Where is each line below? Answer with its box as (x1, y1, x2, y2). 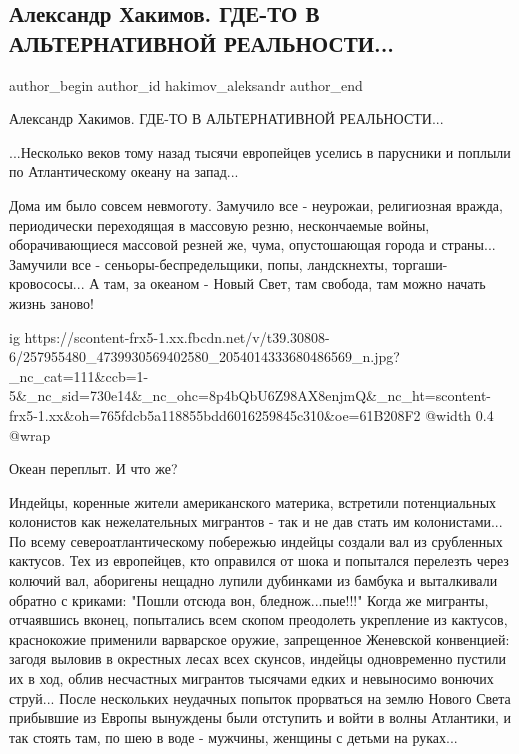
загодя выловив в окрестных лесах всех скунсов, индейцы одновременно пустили (9, 648, 506, 669)
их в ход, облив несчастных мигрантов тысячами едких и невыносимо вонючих (9, 668, 494, 689)
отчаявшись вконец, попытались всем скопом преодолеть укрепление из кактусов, (9, 609, 508, 630)
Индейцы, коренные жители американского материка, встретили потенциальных (9, 491, 497, 512)
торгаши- (392, 253, 448, 274)
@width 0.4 (425, 404, 494, 425)
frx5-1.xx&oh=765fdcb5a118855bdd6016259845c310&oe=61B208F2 (9, 404, 421, 425)
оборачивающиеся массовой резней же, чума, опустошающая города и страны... (9, 234, 496, 255)
